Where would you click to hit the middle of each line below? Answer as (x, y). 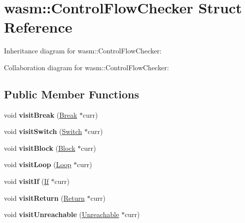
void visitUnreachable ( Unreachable (62, 214)
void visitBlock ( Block (40, 148)
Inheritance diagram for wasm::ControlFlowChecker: (83, 51)
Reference (38, 27)
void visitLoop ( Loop (38, 164)
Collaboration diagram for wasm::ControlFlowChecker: (87, 67)
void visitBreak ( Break (41, 114)
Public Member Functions (71, 94)
